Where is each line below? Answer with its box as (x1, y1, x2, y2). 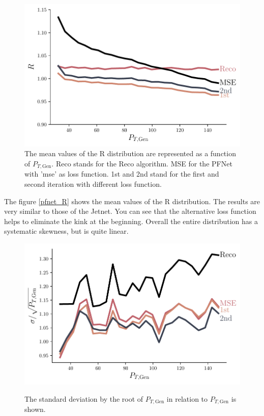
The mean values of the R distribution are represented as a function (24, 148, 236, 159)
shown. (24, 404, 46, 414)
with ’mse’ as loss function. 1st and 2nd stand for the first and (24, 168, 219, 179)
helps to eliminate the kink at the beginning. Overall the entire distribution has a (4, 215, 258, 226)
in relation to (166, 393, 208, 404)
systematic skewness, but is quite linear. (4, 226, 129, 236)
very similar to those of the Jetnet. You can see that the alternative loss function (4, 206, 256, 216)
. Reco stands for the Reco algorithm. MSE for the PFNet (51, 158, 232, 168)
